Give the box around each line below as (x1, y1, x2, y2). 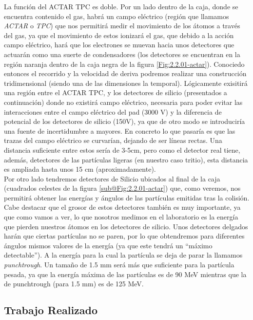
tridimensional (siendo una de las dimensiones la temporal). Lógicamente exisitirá (4, 78, 248, 88)
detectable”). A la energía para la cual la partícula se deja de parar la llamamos (4, 250, 243, 260)
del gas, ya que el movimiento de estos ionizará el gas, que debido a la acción (4, 30, 234, 40)
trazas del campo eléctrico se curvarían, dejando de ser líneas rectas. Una (4, 135, 222, 145)
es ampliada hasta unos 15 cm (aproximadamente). (4, 164, 156, 174)
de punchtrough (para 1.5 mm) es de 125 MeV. (4, 279, 144, 289)
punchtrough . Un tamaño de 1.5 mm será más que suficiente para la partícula (4, 260, 234, 270)
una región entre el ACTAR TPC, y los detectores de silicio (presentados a (4, 87, 227, 98)
